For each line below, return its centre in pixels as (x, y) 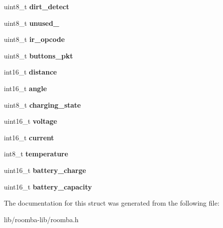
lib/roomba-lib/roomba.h (41, 219)
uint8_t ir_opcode (34, 39)
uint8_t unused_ (32, 23)
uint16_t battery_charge (45, 170)
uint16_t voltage (31, 121)
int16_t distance (30, 72)
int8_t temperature (36, 154)
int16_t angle (26, 88)
